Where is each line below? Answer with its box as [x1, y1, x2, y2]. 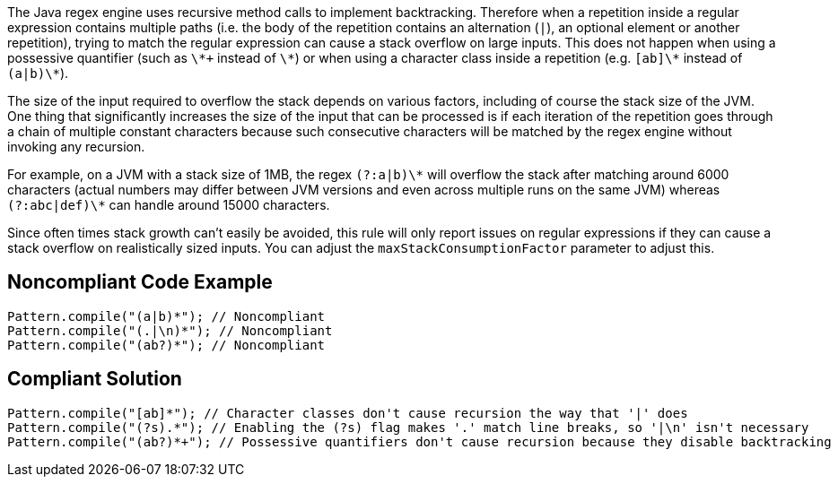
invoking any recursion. [7, 139, 145, 154]
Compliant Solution [7, 367, 182, 391]
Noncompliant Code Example [7, 271, 273, 294]
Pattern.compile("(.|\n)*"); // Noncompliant [7, 323, 333, 338]
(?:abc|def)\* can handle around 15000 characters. [7, 197, 330, 212]
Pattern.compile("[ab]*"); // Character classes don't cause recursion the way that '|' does [7, 405, 688, 420]
